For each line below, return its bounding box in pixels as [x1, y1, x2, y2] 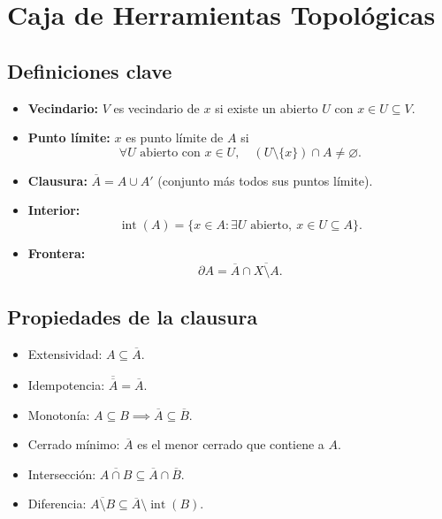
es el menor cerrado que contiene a [137, 435, 324, 454]
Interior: [27, 201, 80, 219]
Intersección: [27, 464, 96, 483]
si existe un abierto [215, 98, 318, 117]
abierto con [140, 146, 201, 159]
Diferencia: [27, 494, 87, 513]
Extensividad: [27, 344, 103, 363]
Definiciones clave [7, 57, 172, 84]
